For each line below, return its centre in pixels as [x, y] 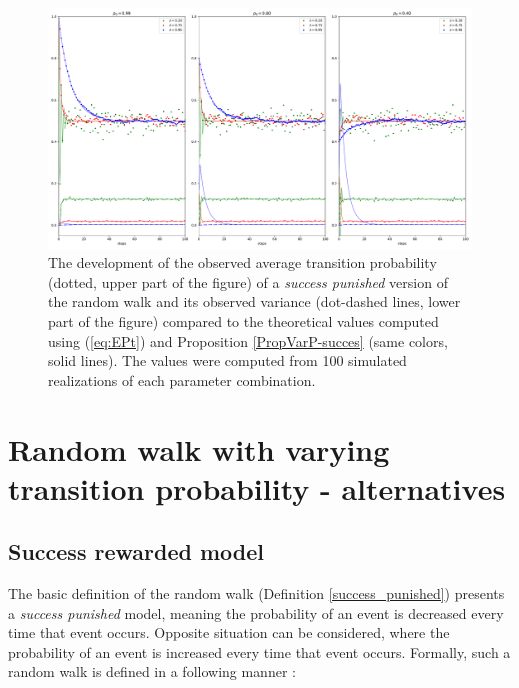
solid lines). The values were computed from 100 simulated [227, 360]
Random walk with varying [199, 448]
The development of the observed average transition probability [242, 262]
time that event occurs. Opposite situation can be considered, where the [229, 632]
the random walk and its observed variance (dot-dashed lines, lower [254, 301]
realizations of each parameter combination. [182, 379]
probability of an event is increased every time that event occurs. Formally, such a [259, 651]
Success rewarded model [136, 551]
